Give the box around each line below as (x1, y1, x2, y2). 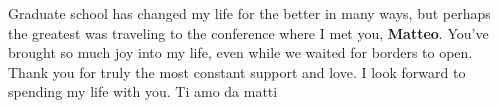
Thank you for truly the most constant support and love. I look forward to (8, 61, 466, 82)
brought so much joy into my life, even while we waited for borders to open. (8, 42, 473, 63)
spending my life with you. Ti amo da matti (8, 81, 278, 102)
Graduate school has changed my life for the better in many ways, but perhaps (8, 3, 491, 23)
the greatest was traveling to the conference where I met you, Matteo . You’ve (8, 22, 489, 43)
